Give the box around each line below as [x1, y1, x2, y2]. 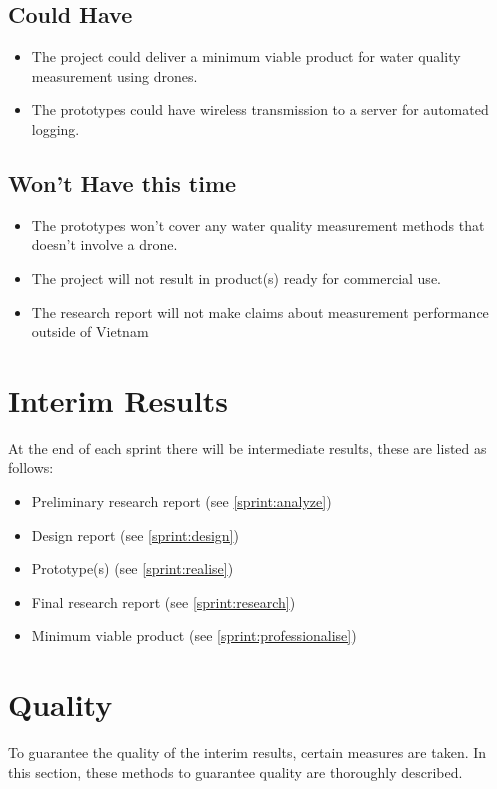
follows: [8, 457, 54, 478]
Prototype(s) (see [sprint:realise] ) [31, 558, 234, 579]
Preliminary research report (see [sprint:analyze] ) [31, 491, 332, 512]
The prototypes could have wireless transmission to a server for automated [31, 99, 489, 120]
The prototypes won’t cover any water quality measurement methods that [31, 214, 485, 235]
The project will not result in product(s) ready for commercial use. [31, 267, 441, 288]
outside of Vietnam [31, 321, 149, 342]
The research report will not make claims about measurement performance [31, 301, 489, 322]
